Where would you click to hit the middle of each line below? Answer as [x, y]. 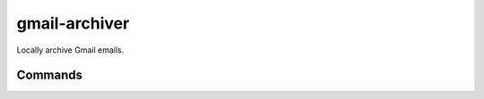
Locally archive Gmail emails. [70, 50]
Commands [50, 75]
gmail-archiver [73, 23]
